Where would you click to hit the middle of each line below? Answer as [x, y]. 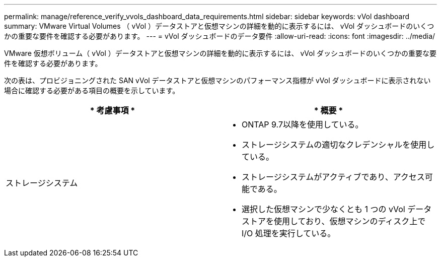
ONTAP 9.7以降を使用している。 [303, 124]
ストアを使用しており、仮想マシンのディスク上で [334, 221]
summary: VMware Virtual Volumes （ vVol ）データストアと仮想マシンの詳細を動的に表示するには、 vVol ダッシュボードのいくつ [219, 26]
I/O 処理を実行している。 [289, 233]
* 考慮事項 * [113, 110]
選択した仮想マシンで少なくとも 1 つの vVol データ [337, 209]
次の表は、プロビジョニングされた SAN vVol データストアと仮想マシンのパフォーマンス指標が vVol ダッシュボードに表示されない [217, 80]
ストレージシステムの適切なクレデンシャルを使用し [338, 145]
